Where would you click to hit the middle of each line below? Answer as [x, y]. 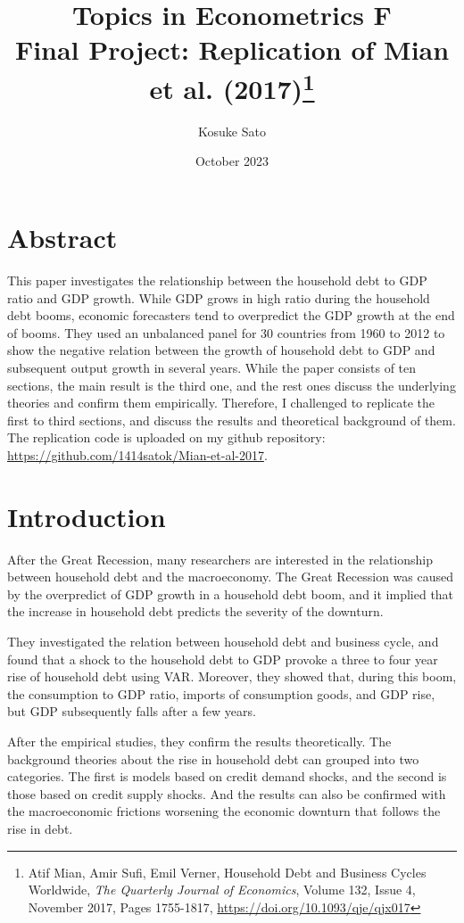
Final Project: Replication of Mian [232, 49]
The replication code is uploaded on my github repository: [166, 437]
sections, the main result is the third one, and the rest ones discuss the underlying [232, 385]
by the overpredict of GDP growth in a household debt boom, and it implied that [231, 593]
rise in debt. [40, 828]
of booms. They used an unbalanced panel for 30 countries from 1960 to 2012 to [226, 332]
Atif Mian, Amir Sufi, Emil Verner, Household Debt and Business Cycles [227, 872]
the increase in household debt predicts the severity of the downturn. [195, 611]
